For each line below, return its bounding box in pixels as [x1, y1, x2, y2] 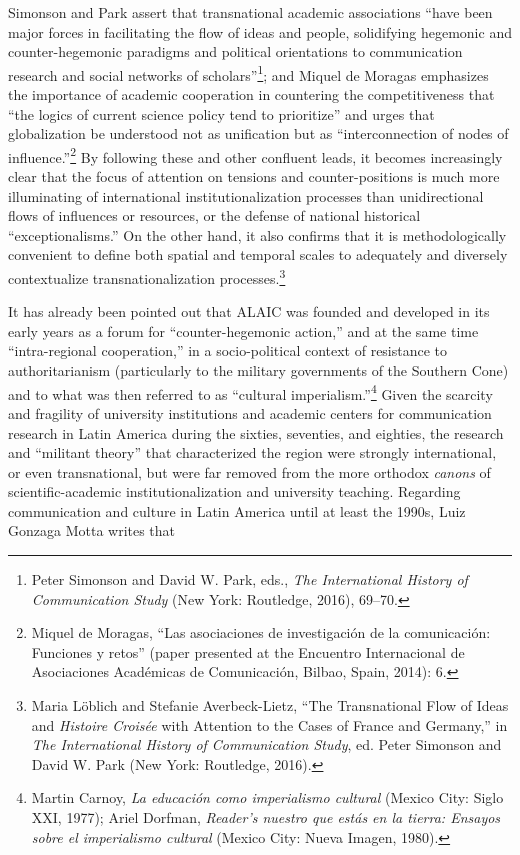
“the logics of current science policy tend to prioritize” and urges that [8, 103, 435, 124]
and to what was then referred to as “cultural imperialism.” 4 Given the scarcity [8, 380, 493, 404]
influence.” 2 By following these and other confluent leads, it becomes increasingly [8, 143, 503, 167]
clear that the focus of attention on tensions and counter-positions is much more [8, 166, 500, 187]
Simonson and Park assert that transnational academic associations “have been [8, 2, 493, 22]
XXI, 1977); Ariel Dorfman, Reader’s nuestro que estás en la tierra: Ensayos [31, 807, 501, 827]
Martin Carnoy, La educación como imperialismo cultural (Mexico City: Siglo [31, 787, 504, 808]
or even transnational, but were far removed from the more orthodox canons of [8, 461, 491, 482]
